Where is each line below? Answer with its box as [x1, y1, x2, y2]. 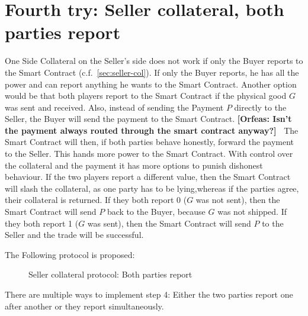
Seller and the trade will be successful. [5, 228, 144, 241]
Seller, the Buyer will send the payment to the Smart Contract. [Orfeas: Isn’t [5, 112, 292, 125]
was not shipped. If [217, 205, 287, 218]
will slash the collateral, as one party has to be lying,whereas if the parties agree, [5, 182, 299, 194]
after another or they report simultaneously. [5, 299, 164, 312]
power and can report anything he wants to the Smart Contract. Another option [5, 78, 297, 90]
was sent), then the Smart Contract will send [87, 217, 251, 229]
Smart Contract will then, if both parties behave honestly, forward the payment [5, 136, 294, 148]
